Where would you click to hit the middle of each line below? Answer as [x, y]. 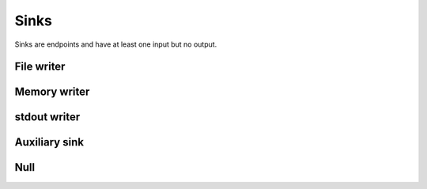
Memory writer [52, 92]
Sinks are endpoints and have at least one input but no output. [116, 44]
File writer [40, 67]
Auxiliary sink [49, 142]
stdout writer [47, 117]
